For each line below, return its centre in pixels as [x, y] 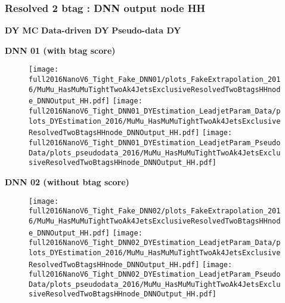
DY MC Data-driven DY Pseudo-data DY [93, 30]
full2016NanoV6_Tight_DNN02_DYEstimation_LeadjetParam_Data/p [155, 243]
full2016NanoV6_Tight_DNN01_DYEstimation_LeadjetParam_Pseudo [155, 143]
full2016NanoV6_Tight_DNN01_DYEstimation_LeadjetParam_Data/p [155, 111]
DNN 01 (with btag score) [60, 50]
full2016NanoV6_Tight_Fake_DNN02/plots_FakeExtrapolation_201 [155, 211]
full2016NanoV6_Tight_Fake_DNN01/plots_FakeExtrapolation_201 [155, 80]
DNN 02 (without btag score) [67, 181]
